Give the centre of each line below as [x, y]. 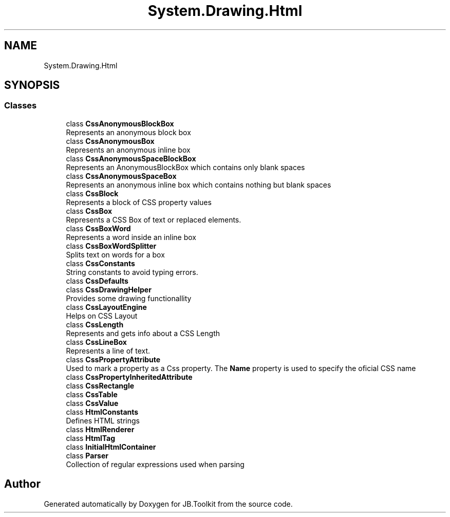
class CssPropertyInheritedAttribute [129, 377]
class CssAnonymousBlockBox [120, 123]
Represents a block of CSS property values [139, 202]
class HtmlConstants [102, 412]
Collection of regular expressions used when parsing [155, 464]
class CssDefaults [97, 281]
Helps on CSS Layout [102, 316]
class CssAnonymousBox [110, 141]
